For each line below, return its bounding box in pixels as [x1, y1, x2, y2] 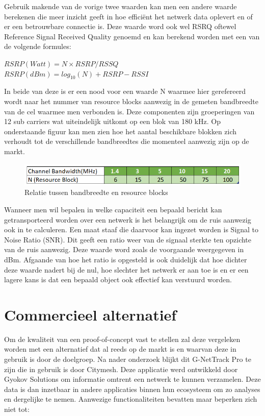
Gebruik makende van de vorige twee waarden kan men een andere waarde [4, 1, 237, 11]
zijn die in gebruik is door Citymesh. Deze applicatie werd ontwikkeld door [4, 363, 238, 374]
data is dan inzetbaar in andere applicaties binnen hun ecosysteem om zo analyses [4, 383, 260, 394]
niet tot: [4, 404, 30, 414]
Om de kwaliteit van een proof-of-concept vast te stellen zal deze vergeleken [4, 333, 241, 344]
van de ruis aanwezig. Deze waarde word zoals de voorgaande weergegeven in [4, 244, 244, 255]
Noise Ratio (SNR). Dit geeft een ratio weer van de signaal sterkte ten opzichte [4, 234, 252, 244]
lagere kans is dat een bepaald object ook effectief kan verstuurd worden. [4, 274, 232, 285]
